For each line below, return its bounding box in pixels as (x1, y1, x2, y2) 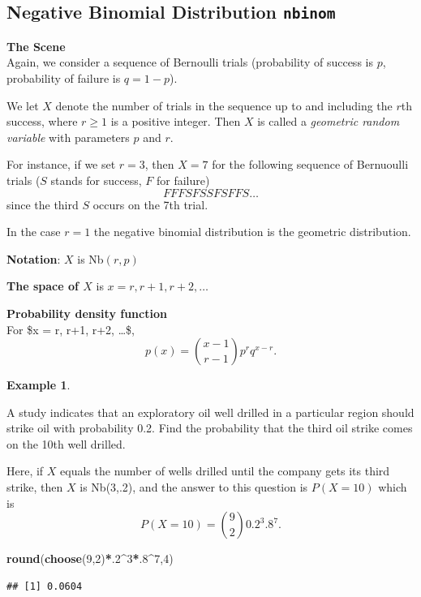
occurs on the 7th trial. (92, 195, 208, 213)
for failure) (156, 171, 210, 188)
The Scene (6, 37, 66, 54)
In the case (6, 223, 61, 240)
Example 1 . (6, 376, 71, 393)
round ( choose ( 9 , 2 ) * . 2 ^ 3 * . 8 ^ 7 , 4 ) (6, 550, 174, 567)
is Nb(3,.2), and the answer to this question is (79, 479, 308, 496)
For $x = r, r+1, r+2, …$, (6, 320, 135, 337)
